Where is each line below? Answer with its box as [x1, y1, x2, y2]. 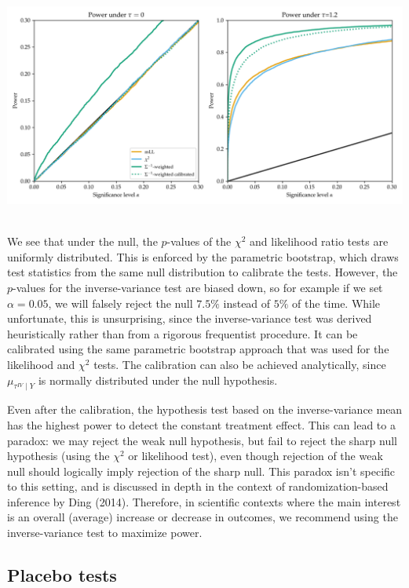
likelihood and [7, 356, 75, 372]
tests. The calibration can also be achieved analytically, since [93, 356, 386, 372]
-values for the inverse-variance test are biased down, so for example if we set [13, 279, 383, 295]
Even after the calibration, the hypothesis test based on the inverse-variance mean [7, 401, 403, 418]
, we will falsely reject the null [48, 294, 193, 311]
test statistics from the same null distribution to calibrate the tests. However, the [7, 264, 398, 280]
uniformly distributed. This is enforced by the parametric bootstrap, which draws [7, 248, 399, 265]
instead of [223, 294, 271, 311]
